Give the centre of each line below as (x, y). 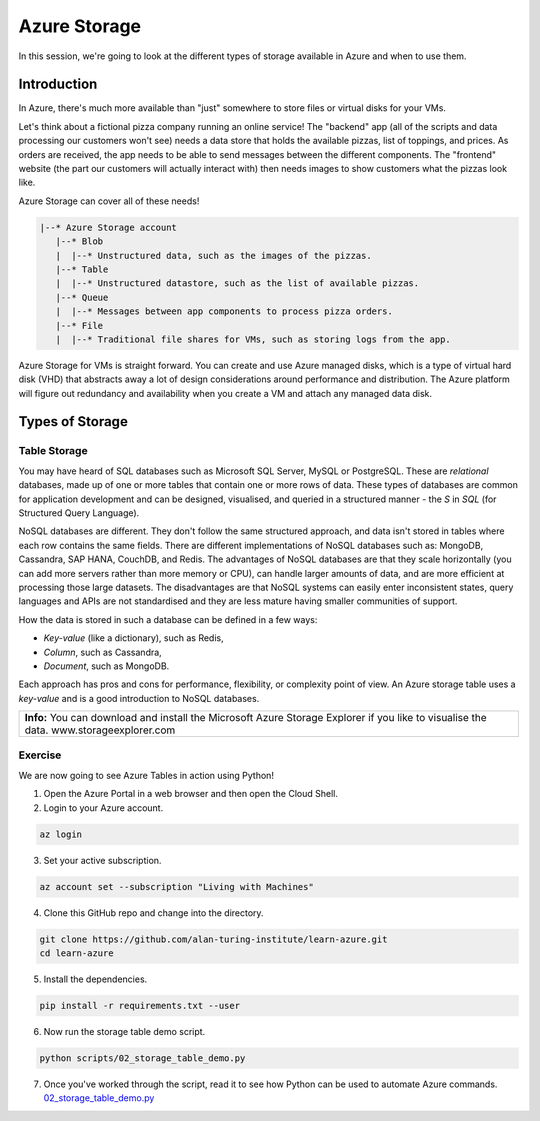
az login (61, 834)
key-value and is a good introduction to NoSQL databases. (139, 698)
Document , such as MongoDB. (106, 666)
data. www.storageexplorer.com (100, 730)
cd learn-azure (76, 953)
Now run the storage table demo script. (124, 1031)
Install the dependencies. (95, 979)
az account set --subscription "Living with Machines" (176, 886)
